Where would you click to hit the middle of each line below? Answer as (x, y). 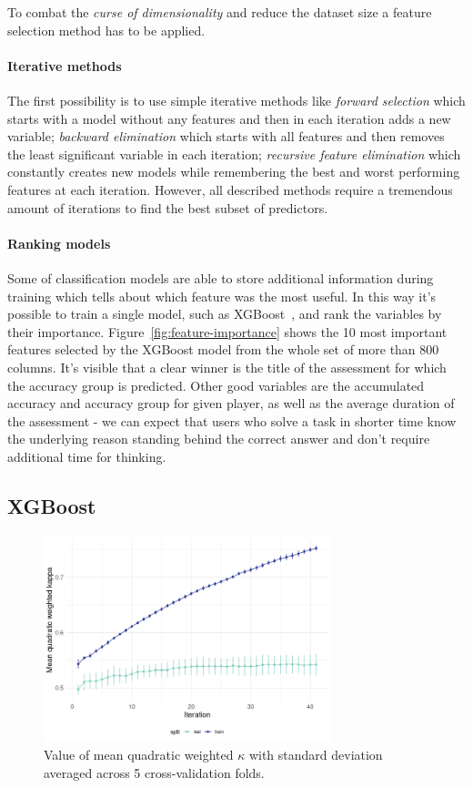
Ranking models (59, 243)
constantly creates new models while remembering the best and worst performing (234, 172)
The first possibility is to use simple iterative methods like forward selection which (236, 100)
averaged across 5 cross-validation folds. (154, 772)
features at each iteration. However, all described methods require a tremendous (230, 189)
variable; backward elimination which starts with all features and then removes (226, 136)
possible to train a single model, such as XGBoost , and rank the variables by (225, 314)
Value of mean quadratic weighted (139, 755)
